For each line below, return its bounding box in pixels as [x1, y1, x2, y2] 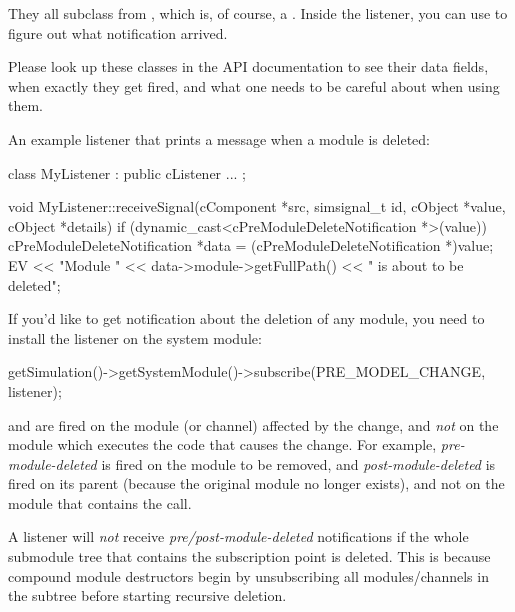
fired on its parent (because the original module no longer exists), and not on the [8, 473, 505, 494]
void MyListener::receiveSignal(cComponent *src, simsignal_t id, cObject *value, [8, 196, 506, 217]
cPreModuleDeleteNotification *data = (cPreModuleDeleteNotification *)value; [8, 235, 494, 256]
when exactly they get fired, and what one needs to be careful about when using [8, 75, 500, 96]
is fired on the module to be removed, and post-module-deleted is [101, 453, 496, 474]
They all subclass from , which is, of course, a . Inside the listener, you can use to [8, 3, 508, 23]
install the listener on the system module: [8, 327, 262, 348]
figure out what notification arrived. [8, 22, 228, 43]
